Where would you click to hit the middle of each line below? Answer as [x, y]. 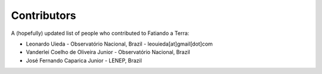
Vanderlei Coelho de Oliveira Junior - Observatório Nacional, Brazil [108, 52]
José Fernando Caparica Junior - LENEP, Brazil [84, 60]
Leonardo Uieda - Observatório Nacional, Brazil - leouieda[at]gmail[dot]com [119, 44]
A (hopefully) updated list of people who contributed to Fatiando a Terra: [100, 33]
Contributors [44, 15]
